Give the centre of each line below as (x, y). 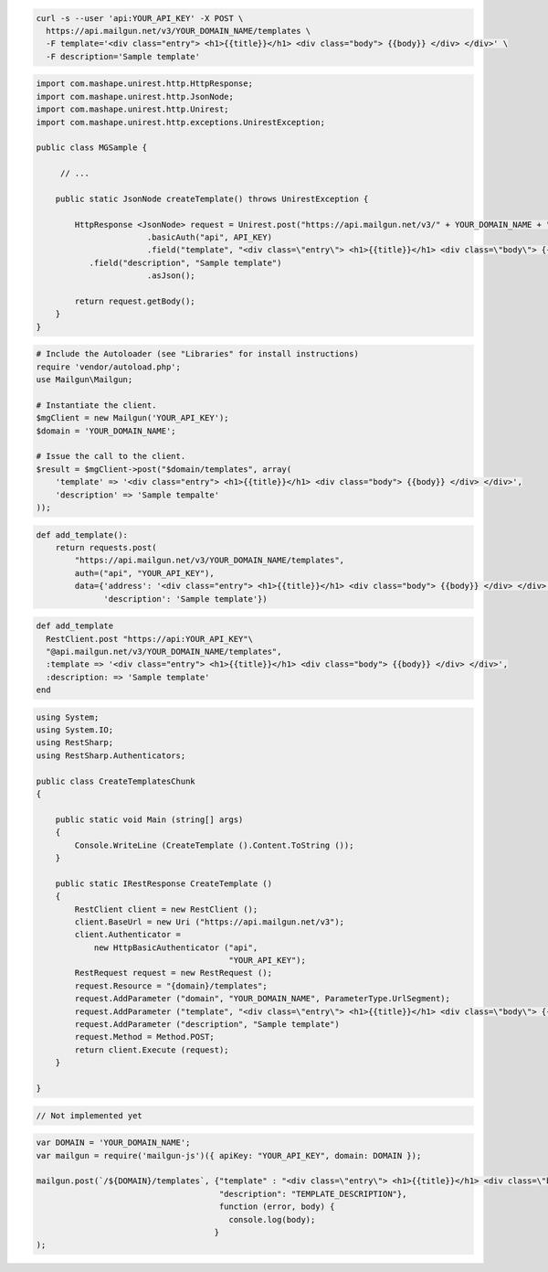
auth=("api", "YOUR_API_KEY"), (144, 573)
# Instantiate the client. (96, 405)
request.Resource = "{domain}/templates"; (171, 986)
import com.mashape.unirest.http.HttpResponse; (144, 84)
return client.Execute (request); (152, 1050)
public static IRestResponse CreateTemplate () (164, 883)
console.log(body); (272, 1219)
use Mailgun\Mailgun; (84, 380)
